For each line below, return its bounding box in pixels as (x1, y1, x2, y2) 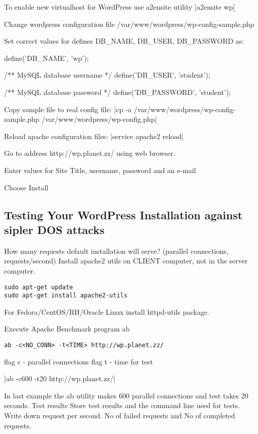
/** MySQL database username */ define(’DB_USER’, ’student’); (4, 70, 210, 80)
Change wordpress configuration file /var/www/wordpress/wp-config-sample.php (4, 18, 254, 29)
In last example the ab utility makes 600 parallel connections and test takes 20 (4, 390, 248, 400)
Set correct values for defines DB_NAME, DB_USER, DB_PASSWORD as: (4, 36, 244, 46)
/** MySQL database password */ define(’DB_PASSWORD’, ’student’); (4, 86, 231, 97)
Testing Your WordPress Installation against (4, 207, 243, 222)
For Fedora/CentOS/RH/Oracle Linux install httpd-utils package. (4, 306, 209, 317)
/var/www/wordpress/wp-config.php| (41, 114, 157, 124)
